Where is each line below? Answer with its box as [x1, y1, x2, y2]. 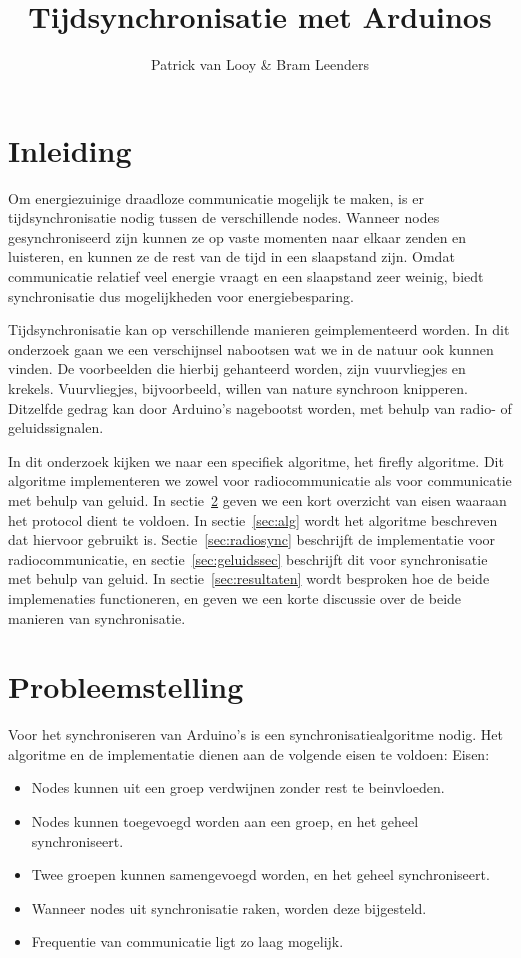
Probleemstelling [8, 666, 244, 707]
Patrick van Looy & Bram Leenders [151, 54, 369, 75]
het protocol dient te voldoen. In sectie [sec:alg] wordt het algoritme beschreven [8, 509, 498, 530]
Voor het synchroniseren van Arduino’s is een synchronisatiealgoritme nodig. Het [8, 724, 503, 745]
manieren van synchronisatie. [8, 607, 186, 628]
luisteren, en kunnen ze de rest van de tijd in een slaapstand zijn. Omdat [8, 246, 455, 267]
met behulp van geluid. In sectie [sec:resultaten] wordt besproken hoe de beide [8, 568, 490, 589]
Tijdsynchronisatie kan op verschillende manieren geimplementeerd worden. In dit [8, 319, 510, 340]
